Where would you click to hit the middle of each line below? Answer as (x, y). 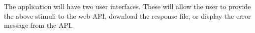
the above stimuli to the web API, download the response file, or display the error (127, 16)
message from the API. (38, 25)
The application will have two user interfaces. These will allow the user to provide (127, 6)
